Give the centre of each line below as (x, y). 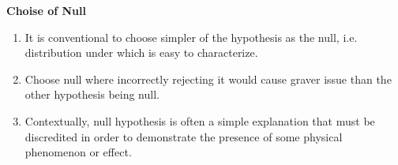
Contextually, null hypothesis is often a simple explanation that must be (200, 120)
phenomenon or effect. (78, 152)
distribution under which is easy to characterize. (141, 52)
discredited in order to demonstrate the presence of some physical (184, 136)
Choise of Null (46, 10)
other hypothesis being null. (92, 94)
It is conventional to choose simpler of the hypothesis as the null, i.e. (191, 37)
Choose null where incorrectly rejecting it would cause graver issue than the (208, 79)
